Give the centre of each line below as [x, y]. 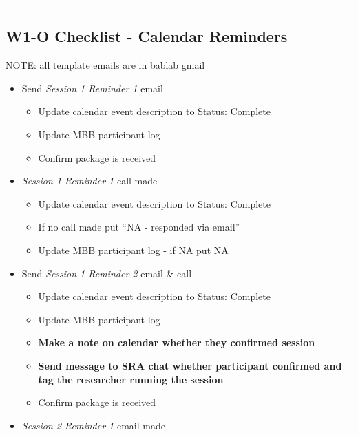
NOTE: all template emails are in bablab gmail [105, 65]
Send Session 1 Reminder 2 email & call [107, 273]
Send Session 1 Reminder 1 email [92, 88]
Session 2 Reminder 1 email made [93, 425]
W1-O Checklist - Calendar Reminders [147, 36]
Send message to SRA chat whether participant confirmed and [190, 365]
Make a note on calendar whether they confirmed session [177, 342]
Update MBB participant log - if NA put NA [133, 250]
